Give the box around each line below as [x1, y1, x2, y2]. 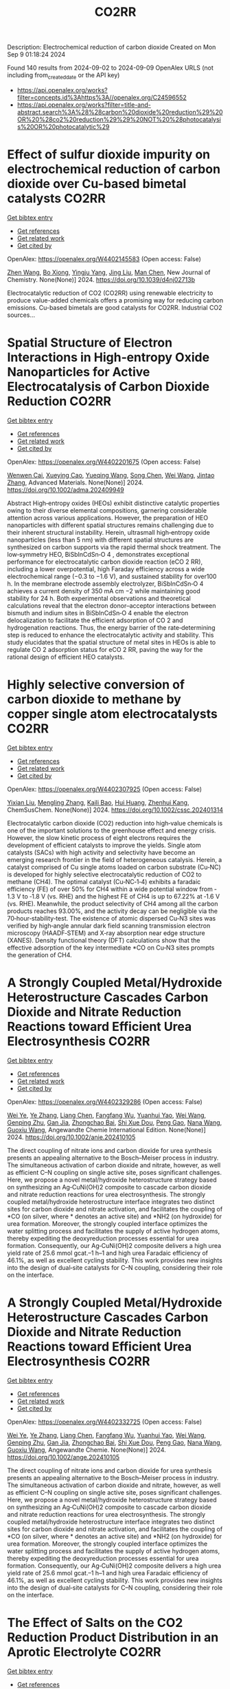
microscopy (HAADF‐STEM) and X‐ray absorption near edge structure [7, 928, 205, 937]
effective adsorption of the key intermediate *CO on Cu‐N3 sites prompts [7, 943, 215, 952]
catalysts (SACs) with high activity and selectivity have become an [7, 848, 196, 857]
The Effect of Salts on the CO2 [7, 1615, 183, 1630]
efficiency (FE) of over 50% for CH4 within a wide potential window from [7, 885, 213, 893]
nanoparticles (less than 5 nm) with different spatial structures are [7, 535, 194, 544]
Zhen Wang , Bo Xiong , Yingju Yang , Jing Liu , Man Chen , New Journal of [7, 268, 211, 276]
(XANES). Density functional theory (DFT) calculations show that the [7, 936, 200, 944]
